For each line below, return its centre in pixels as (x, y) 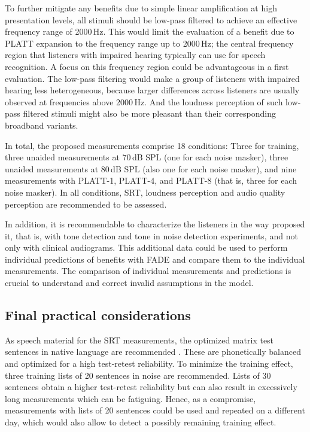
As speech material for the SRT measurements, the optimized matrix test (139, 340)
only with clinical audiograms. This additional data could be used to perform (146, 247)
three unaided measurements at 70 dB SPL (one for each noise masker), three (147, 157)
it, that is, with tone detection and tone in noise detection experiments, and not (151, 235)
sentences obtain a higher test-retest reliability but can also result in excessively (151, 387)
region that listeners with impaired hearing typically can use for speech (135, 55)
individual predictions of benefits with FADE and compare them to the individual (155, 259)
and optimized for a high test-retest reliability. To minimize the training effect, (149, 363)
